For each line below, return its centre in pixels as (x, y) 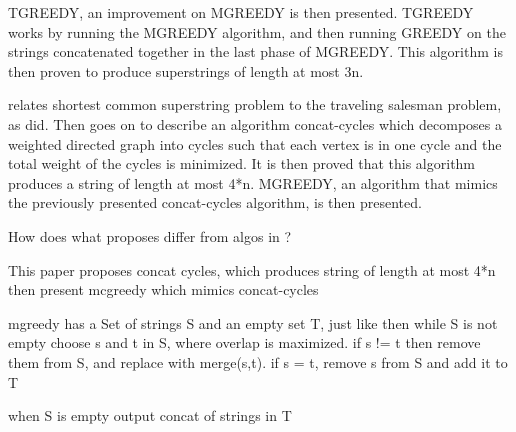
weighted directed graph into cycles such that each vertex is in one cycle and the (255, 143)
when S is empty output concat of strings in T (150, 415)
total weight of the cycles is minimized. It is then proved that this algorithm (242, 163)
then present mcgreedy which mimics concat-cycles (163, 289)
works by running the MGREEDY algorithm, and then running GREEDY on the (257, 31)
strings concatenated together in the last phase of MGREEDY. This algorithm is (255, 51)
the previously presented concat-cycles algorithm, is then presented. (215, 202)
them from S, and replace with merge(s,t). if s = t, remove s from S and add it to (258, 361)
